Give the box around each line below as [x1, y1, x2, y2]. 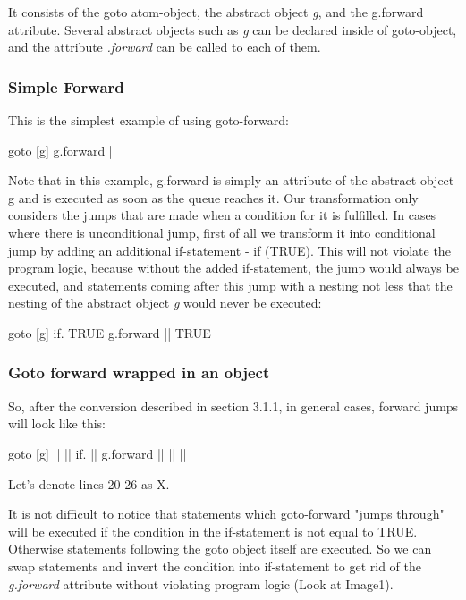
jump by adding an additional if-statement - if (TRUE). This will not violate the [8, 241, 451, 259]
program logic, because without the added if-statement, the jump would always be [8, 258, 459, 277]
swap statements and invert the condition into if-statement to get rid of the [8, 556, 421, 575]
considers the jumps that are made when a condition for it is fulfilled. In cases [8, 206, 436, 224]
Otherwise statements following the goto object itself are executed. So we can [8, 539, 432, 558]
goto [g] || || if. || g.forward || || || [8, 444, 187, 462]
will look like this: [8, 414, 106, 433]
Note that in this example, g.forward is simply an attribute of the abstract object [8, 171, 454, 190]
